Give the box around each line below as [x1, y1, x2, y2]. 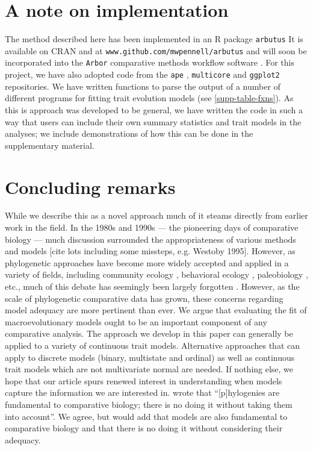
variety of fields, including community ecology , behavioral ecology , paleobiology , [5, 268, 308, 281]
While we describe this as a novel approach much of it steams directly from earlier [5, 209, 308, 222]
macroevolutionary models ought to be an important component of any [5, 315, 267, 328]
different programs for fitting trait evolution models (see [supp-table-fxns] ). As [5, 92, 294, 104]
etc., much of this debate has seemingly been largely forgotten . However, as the [5, 280, 300, 292]
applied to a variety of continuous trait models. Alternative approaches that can [5, 339, 300, 351]
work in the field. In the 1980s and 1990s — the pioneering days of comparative [5, 221, 299, 234]
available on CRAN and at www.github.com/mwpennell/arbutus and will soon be [5, 44, 307, 57]
